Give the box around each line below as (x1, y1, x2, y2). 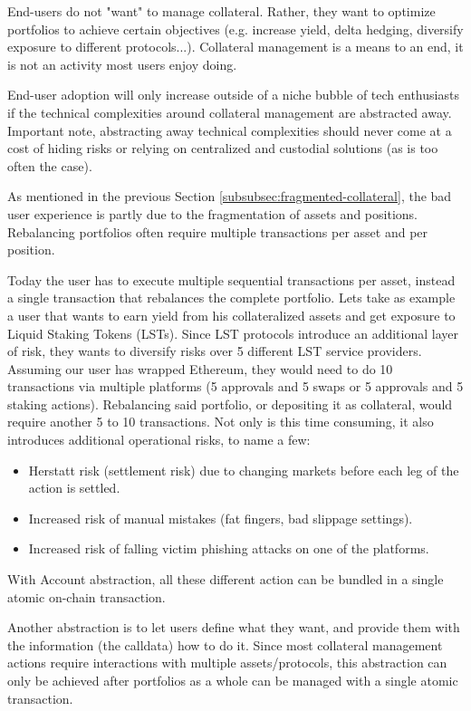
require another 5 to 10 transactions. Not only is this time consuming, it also (7, 412, 434, 431)
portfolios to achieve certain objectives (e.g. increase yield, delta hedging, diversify (7, 19, 464, 38)
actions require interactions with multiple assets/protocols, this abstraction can (7, 653, 447, 672)
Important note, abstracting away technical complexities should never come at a (7, 120, 452, 139)
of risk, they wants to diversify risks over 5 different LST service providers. (7, 341, 422, 360)
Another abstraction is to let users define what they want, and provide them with (7, 618, 460, 637)
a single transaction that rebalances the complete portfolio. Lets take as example (7, 288, 456, 307)
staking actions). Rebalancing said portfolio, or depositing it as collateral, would (7, 394, 453, 413)
